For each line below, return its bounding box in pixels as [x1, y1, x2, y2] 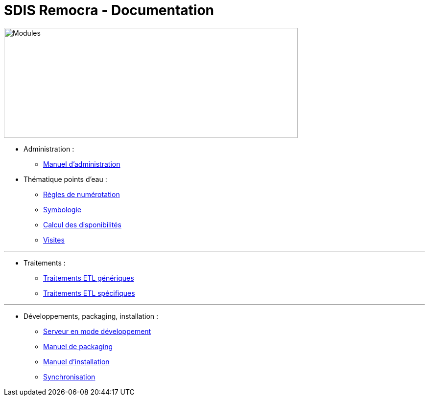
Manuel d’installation [43, 357, 110, 366]
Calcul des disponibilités [43, 220, 121, 229]
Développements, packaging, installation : [24, 311, 159, 320]
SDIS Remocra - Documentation [4, 2, 214, 19]
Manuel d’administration [43, 159, 120, 168]
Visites [43, 235, 65, 244]
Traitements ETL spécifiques [43, 289, 135, 297]
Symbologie [43, 205, 82, 214]
